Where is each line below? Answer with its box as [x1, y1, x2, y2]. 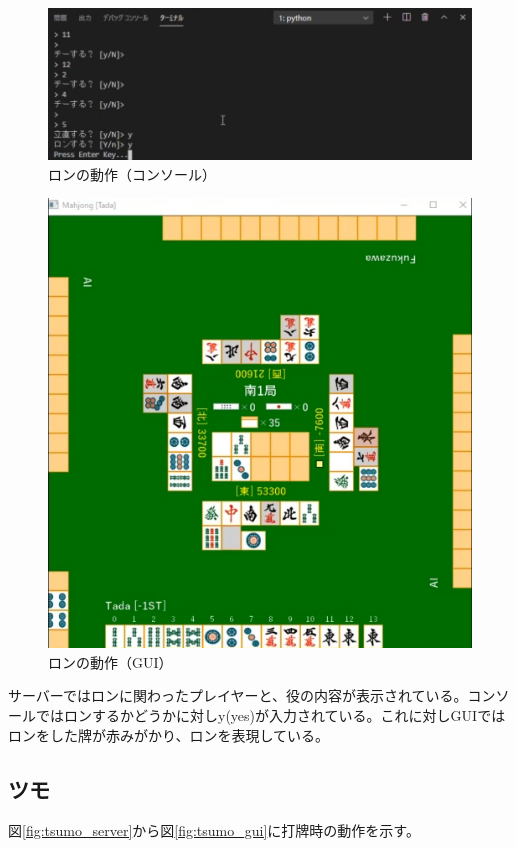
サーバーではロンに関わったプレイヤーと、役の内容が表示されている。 [8, 685, 468, 706]
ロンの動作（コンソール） [48, 163, 216, 184]
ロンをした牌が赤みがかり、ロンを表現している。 [8, 724, 330, 745]
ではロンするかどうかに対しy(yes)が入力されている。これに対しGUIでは [35, 705, 506, 726]
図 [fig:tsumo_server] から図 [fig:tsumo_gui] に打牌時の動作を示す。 [8, 820, 420, 841]
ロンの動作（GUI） [48, 651, 173, 672]
